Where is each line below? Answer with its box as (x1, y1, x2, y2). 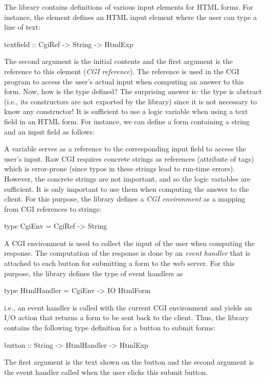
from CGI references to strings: (4, 203, 101, 214)
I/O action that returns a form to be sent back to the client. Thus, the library (4, 312, 249, 323)
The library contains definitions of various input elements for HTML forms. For (4, 2, 253, 12)
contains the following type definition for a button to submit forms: (4, 322, 215, 333)
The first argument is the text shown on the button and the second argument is (4, 356, 254, 367)
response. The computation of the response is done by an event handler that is (4, 248, 251, 258)
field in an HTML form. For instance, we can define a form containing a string (4, 116, 250, 126)
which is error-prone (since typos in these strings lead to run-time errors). (4, 163, 235, 174)
